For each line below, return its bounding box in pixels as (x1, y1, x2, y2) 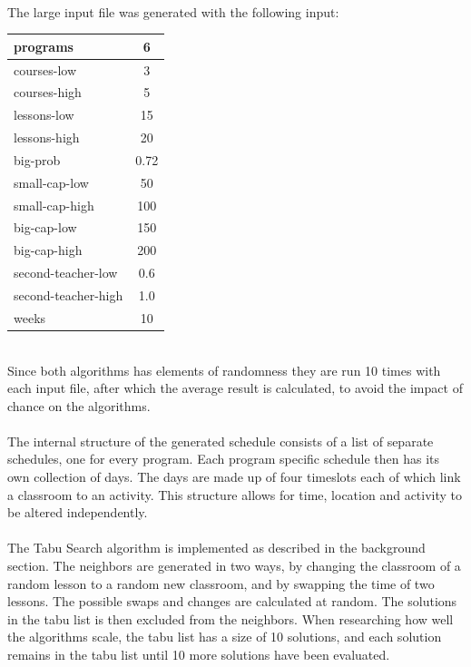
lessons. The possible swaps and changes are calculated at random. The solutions (7, 592, 457, 611)
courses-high (14, 83, 82, 102)
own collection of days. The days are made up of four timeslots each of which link (7, 467, 461, 486)
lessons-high (14, 128, 80, 147)
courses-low (14, 60, 77, 79)
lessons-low (14, 105, 74, 124)
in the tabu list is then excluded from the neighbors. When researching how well (7, 609, 454, 628)
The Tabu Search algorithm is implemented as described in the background (7, 538, 426, 557)
